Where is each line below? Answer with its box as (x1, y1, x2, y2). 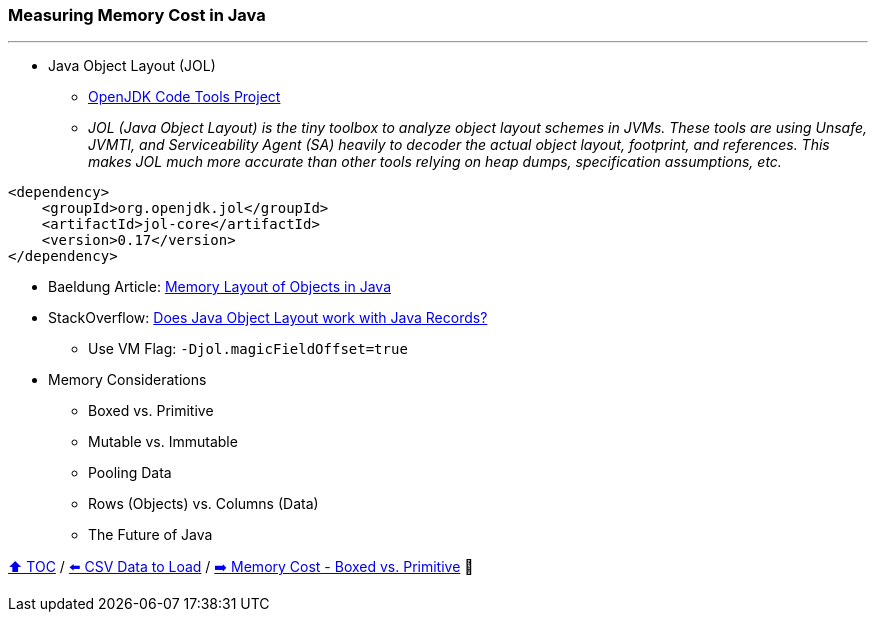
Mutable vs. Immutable (88, 433, 238, 451)
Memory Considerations (48, 371, 207, 389)
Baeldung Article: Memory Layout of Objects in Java (48, 278, 392, 296)
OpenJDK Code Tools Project (88, 88, 281, 106)
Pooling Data (88, 464, 172, 482)
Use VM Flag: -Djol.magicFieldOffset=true (88, 340, 408, 358)
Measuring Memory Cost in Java (8, 5, 266, 25)
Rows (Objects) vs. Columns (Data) (88, 495, 319, 513)
